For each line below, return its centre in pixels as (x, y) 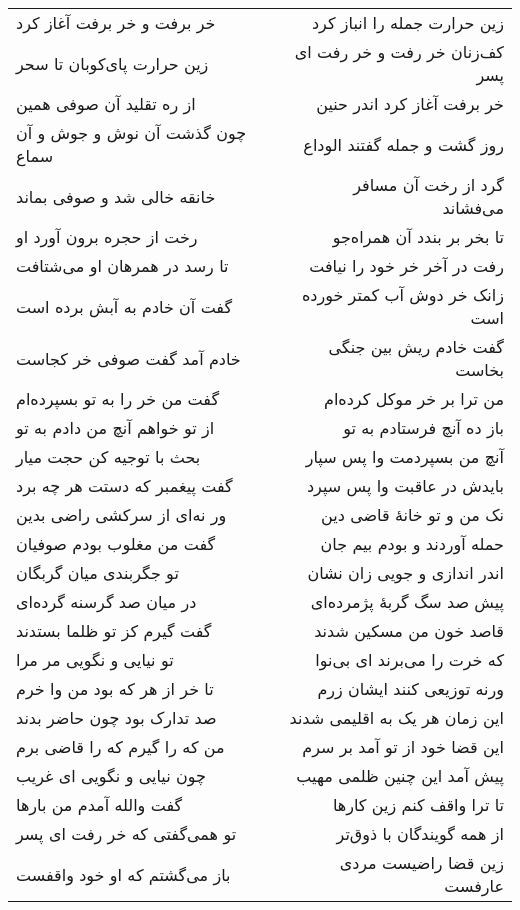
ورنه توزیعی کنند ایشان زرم (410, 688)
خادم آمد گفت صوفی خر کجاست (128, 358)
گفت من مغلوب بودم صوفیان (116, 543)
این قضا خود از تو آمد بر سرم (403, 746)
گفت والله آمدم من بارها (99, 804)
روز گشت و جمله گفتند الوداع (403, 144)
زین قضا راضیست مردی (421, 862)
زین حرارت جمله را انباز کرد (407, 22)
